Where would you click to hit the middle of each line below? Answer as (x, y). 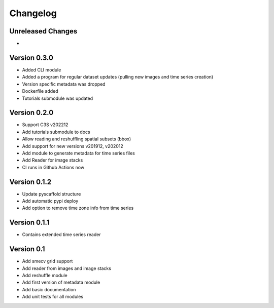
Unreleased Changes (43, 31)
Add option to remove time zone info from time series (78, 208)
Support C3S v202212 (45, 125)
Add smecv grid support (47, 261)
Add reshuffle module (45, 276)
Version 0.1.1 (29, 223)
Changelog (33, 13)
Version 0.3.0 (31, 57)
